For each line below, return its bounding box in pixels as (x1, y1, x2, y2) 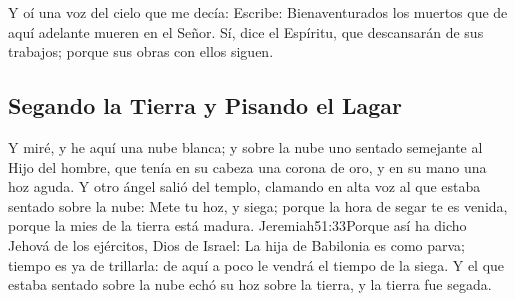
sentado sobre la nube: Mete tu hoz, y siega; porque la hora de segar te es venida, (8, 195, 508, 216)
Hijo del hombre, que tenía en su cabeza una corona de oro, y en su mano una (8, 156, 487, 177)
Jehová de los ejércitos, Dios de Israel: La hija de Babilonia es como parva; (8, 234, 466, 255)
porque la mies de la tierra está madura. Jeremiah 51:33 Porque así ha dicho (8, 215, 467, 236)
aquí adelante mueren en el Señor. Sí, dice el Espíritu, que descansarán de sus (8, 21, 484, 42)
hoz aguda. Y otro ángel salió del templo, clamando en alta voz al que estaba (8, 176, 481, 197)
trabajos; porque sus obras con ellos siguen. (8, 41, 274, 62)
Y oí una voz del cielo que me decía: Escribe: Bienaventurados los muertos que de (8, 2, 508, 22)
